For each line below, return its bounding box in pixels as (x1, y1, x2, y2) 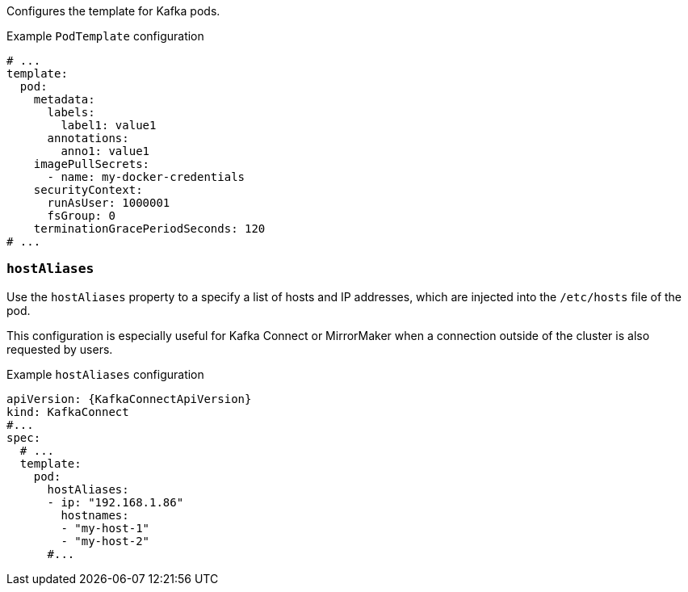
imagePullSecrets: (33, 157, 150, 170)
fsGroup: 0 (47, 209, 115, 222)
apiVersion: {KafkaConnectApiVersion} (6, 392, 252, 405)
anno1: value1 (61, 145, 150, 157)
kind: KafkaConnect (6, 405, 129, 418)
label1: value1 (61, 119, 157, 132)
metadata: (33, 93, 95, 106)
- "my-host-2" (61, 534, 150, 548)
